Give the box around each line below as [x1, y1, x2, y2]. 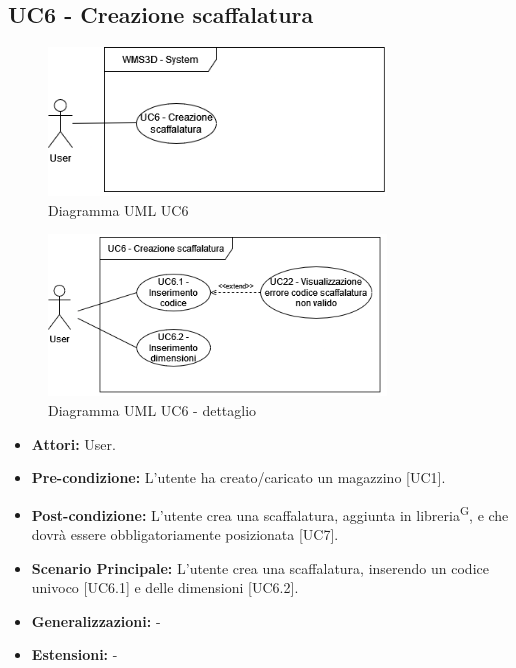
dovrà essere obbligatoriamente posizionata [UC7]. [31, 524, 339, 545]
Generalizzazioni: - [31, 610, 161, 631]
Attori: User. [31, 433, 116, 454]
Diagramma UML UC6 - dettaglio [48, 399, 257, 420]
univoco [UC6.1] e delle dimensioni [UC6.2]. [31, 577, 299, 598]
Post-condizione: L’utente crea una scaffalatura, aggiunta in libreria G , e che [31, 501, 509, 525]
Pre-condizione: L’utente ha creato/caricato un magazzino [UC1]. [31, 467, 446, 488]
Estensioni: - [31, 644, 118, 665]
